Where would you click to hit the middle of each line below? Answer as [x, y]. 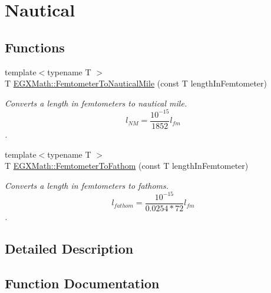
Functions [35, 47]
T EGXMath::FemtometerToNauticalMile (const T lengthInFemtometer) [136, 83]
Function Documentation [82, 283]
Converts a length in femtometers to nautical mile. [96, 103]
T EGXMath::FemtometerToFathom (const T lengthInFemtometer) [127, 166]
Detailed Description [69, 248]
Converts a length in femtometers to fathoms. [87, 185]
